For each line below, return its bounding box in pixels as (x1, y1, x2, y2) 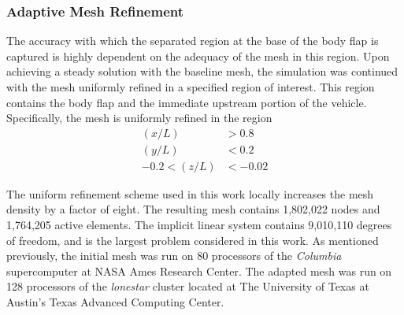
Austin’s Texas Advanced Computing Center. (6, 294, 224, 310)
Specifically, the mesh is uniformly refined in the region (6, 109, 272, 126)
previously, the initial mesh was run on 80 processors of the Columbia (6, 247, 342, 264)
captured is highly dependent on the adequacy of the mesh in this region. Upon (6, 47, 390, 64)
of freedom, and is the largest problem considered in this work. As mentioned (6, 232, 379, 248)
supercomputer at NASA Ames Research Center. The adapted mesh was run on (6, 262, 392, 279)
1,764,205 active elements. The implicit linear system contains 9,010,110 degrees (6, 217, 392, 233)
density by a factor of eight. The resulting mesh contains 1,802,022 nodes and (6, 201, 380, 217)
